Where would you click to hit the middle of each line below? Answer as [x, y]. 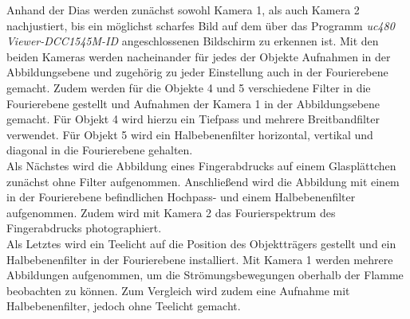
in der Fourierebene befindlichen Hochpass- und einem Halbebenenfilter [181, 197]
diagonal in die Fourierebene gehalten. [100, 150]
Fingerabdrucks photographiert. [84, 228]
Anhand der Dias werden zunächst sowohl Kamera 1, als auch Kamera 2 [183, 10]
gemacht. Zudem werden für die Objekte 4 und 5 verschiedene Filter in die [189, 87]
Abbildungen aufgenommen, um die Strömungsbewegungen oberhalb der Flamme [205, 275]
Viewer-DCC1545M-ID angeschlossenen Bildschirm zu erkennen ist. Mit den [193, 41]
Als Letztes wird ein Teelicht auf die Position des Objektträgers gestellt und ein [201, 243]
